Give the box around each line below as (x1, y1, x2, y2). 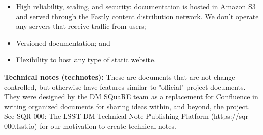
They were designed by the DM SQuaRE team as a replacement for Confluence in (4, 91, 258, 102)
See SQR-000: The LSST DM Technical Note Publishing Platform (4, 111, 209, 121)
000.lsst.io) (4, 120, 37, 131)
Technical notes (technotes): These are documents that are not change (4, 71, 235, 82)
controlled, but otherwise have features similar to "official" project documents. (4, 81, 246, 92)
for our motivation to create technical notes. (40, 120, 176, 131)
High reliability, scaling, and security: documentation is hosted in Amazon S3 (16, 1, 256, 11)
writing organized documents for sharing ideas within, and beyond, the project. (4, 101, 250, 111)
